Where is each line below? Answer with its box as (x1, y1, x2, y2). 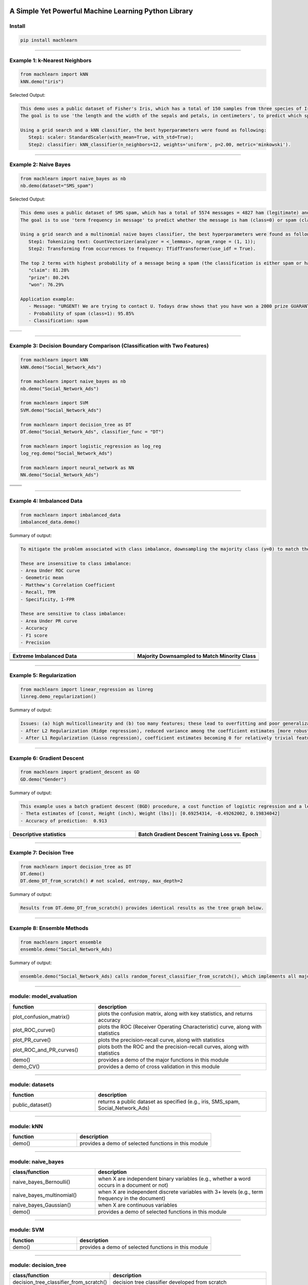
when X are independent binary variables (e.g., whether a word (98, 1175, 251, 1182)
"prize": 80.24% (28, 274, 69, 280)
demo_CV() (12, 1063, 40, 1070)
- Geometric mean (20, 575, 64, 581)
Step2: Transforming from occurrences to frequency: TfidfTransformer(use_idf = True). (28, 246, 256, 252)
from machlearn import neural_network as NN (20, 465, 134, 470)
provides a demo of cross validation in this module (98, 1063, 220, 1070)
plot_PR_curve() (12, 1036, 51, 1043)
